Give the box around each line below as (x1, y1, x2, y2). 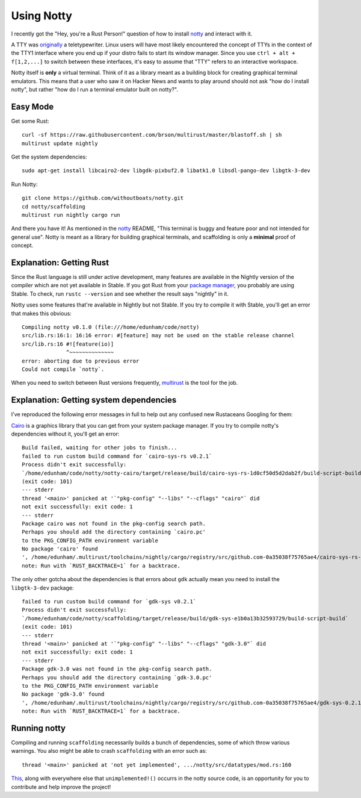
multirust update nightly (22, 140, 99, 147)
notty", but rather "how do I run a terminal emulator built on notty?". (11, 86, 179, 93)
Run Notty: (11, 181, 38, 188)
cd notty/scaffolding (22, 203, 85, 210)
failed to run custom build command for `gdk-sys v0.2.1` (22, 598, 197, 605)
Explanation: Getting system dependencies (11, 395, 177, 405)
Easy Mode (11, 101, 54, 111)
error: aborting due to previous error (22, 357, 140, 364)
